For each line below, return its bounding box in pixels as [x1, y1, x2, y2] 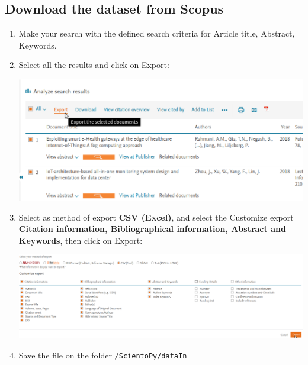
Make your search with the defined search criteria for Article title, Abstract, [18, 27, 295, 40]
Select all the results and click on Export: [18, 59, 169, 71]
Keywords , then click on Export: [18, 234, 143, 246]
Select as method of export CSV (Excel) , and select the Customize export [18, 211, 294, 223]
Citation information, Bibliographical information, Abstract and [18, 222, 286, 235]
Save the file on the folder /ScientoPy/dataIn [18, 348, 187, 361]
